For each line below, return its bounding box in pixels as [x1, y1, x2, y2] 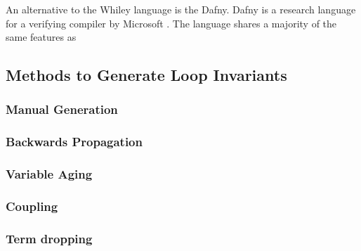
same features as [6, 30, 77, 44]
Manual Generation [6, 101, 118, 118]
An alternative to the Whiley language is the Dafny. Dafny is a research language [6, 2, 356, 16]
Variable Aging [6, 165, 93, 183]
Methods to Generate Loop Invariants [6, 64, 287, 86]
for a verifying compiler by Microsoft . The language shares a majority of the [6, 15, 337, 30]
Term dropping [6, 229, 93, 247]
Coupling [6, 198, 58, 215]
